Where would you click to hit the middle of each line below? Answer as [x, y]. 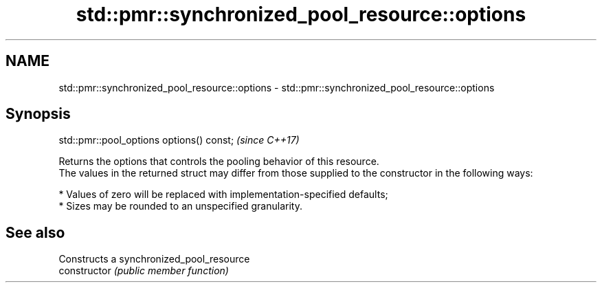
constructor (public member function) [144, 271]
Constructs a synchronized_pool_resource [154, 259]
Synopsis [38, 114]
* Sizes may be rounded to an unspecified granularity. [180, 206]
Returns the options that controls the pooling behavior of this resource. [219, 162]
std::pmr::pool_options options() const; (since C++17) [179, 140]
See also [35, 232]
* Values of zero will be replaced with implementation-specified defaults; [223, 195]
